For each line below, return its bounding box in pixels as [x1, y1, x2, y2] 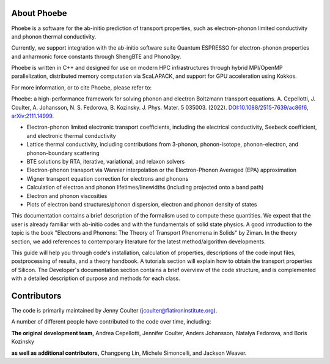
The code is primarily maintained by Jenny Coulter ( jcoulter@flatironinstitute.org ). [11, 306, 218, 314]
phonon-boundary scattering [26, 149, 100, 156]
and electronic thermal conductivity [26, 132, 116, 139]
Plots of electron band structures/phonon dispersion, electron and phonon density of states [26, 200, 257, 208]
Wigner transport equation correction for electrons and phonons [26, 175, 189, 182]
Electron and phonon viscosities [26, 192, 108, 199]
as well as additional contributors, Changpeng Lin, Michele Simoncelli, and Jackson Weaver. [11, 349, 247, 357]
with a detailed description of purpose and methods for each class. [11, 275, 180, 282]
